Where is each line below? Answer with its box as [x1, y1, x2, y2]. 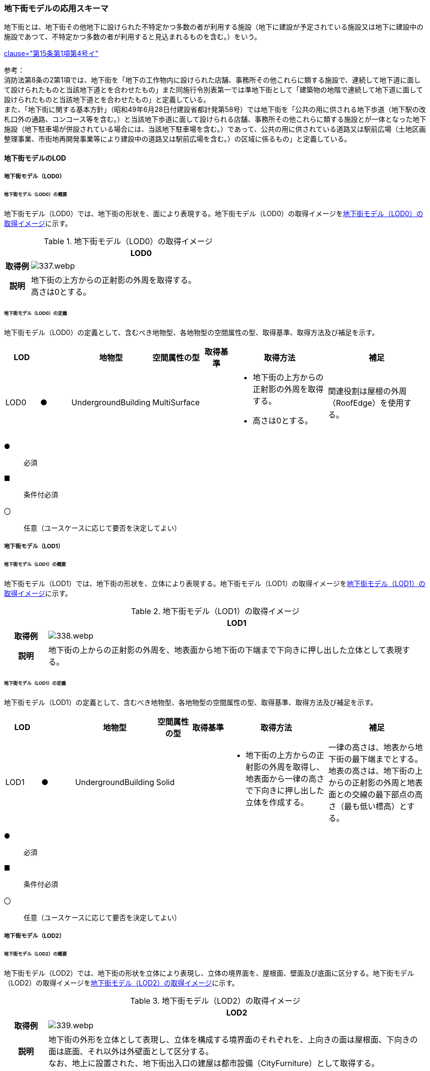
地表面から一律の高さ [245, 773, 324, 784]
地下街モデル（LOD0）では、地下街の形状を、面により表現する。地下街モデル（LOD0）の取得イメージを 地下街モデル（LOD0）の [4, 209, 423, 218]
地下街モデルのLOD [4, 153, 66, 162]
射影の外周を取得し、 [245, 761, 324, 772]
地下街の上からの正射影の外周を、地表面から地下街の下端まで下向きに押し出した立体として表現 [48, 645, 402, 655]
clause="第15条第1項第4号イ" [4, 49, 99, 58]
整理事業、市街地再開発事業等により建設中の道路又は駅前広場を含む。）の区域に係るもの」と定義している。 [4, 135, 351, 143]
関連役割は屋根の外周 [328, 386, 407, 396]
